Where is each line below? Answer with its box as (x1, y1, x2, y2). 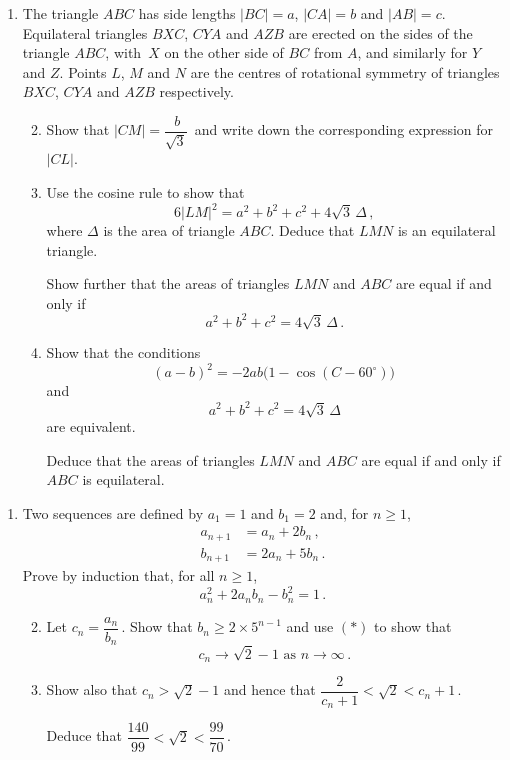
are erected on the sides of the (288, 22, 473, 43)
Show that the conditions (46, 342, 201, 363)
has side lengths (138, 3, 236, 23)
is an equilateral (397, 220, 496, 241)
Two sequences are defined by (22, 502, 204, 523)
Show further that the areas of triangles (46, 273, 290, 294)
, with (105, 42, 142, 63)
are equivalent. (46, 415, 136, 436)
